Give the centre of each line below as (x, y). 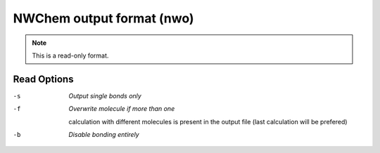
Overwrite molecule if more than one (122, 109)
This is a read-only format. (70, 55)
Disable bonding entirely (104, 135)
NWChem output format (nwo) (103, 18)
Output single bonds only (105, 95)
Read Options (43, 79)
